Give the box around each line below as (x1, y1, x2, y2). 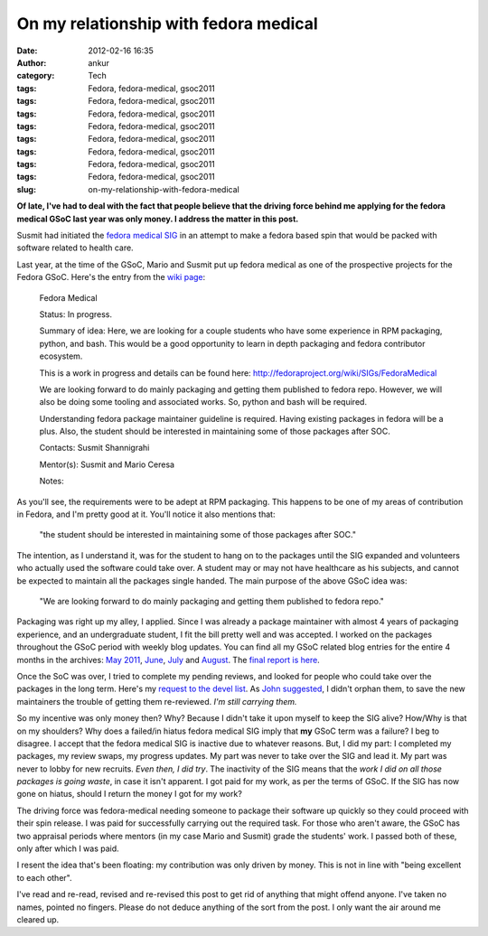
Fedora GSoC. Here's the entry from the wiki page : (16, 272, 206, 283)
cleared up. (16, 913, 60, 925)
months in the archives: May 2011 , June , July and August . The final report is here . (16, 654, 320, 665)
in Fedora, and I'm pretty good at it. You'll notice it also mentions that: (16, 509, 276, 519)
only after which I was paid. (16, 843, 119, 854)
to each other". (16, 872, 72, 883)
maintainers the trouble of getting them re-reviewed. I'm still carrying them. (16, 696, 297, 707)
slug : (16, 183, 36, 194)
